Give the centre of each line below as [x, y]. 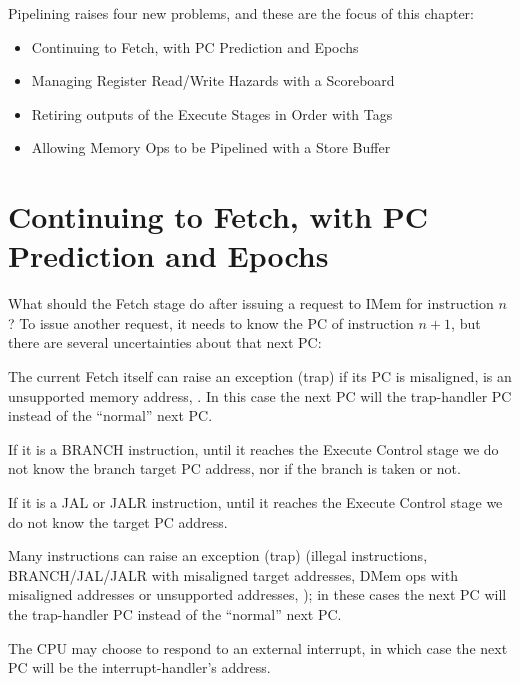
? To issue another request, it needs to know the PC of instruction [211, 322]
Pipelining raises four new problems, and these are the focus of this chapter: [241, 13]
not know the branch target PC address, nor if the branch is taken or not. [234, 468]
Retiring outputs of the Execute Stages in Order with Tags [212, 113]
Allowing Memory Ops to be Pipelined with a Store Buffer [211, 147]
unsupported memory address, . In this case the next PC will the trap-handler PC [260, 395]
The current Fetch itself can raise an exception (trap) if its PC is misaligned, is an [260, 376]
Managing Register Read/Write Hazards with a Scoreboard [213, 80]
